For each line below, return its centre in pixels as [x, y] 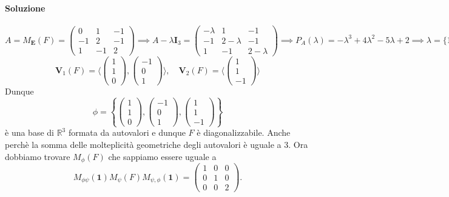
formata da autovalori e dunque [127, 132]
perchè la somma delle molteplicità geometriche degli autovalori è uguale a [143, 144]
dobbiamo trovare [38, 156]
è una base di [29, 132]
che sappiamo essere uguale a [162, 156]
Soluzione [25, 8]
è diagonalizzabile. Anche [244, 132]
